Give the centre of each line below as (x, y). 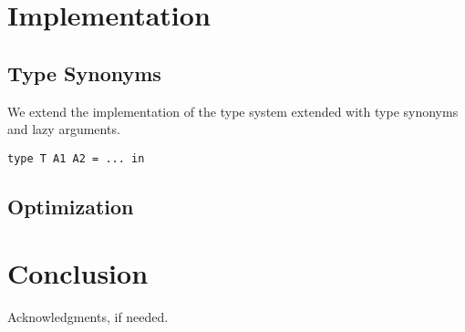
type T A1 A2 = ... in (76, 158)
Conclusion (78, 273)
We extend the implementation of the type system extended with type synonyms (233, 111)
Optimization (71, 206)
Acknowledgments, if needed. (88, 317)
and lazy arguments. (64, 129)
